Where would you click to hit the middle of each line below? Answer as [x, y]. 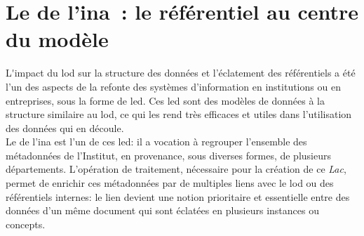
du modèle [57, 39]
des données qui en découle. [65, 127]
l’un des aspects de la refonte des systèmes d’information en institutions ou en [173, 86]
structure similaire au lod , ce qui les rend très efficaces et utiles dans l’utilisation [179, 114]
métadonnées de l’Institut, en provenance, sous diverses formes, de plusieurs [168, 155]
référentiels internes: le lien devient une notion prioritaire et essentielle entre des [178, 196]
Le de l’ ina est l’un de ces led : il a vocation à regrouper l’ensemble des [156, 142]
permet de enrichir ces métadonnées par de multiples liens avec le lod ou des [170, 183]
